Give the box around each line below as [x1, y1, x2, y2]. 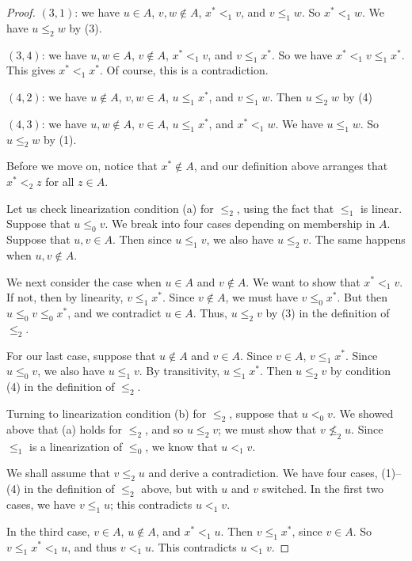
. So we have [272, 46, 333, 63]
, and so [144, 420, 184, 437]
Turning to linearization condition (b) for [6, 404, 207, 421]
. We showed [332, 404, 394, 421]
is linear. [360, 199, 402, 216]
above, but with [141, 480, 218, 497]
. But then [337, 289, 388, 305]
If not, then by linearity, [6, 289, 124, 305]
